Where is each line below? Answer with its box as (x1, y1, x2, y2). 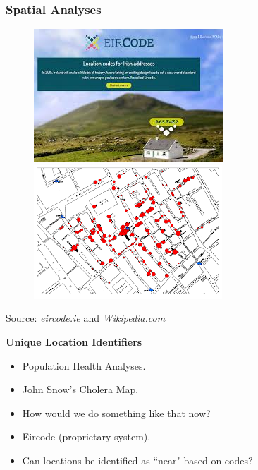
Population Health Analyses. (22, 358, 146, 373)
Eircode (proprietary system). (22, 429, 151, 444)
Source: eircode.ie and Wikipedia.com (6, 311, 166, 325)
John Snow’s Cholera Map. (22, 382, 139, 397)
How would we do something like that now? (22, 405, 211, 420)
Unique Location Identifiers (6, 335, 142, 349)
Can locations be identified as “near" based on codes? (22, 452, 253, 467)
